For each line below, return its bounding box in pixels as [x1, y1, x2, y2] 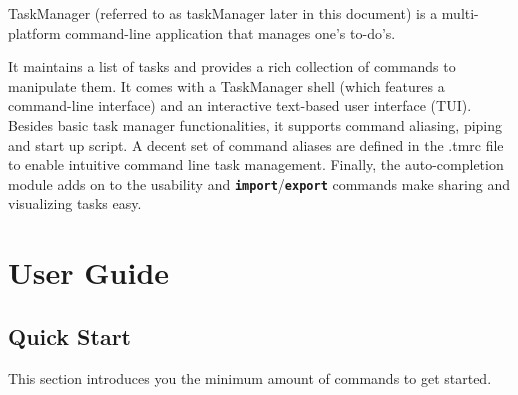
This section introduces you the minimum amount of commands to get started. [8, 367, 492, 388]
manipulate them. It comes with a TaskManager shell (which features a [8, 75, 445, 96]
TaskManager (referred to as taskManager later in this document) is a [8, 3, 438, 23]
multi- [441, 3, 479, 23]
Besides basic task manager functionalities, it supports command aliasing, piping [8, 114, 503, 135]
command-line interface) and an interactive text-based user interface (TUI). [8, 95, 472, 116]
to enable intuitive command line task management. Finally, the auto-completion [8, 154, 504, 175]
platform [8, 22, 61, 43]
